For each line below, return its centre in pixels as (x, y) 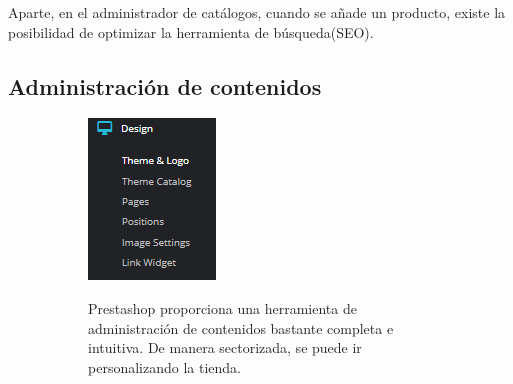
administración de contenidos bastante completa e (241, 327)
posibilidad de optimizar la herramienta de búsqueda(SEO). (191, 31)
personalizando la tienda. (164, 366)
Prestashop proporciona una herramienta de (222, 307)
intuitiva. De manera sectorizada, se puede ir (225, 347)
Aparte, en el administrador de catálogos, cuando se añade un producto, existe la (257, 12)
